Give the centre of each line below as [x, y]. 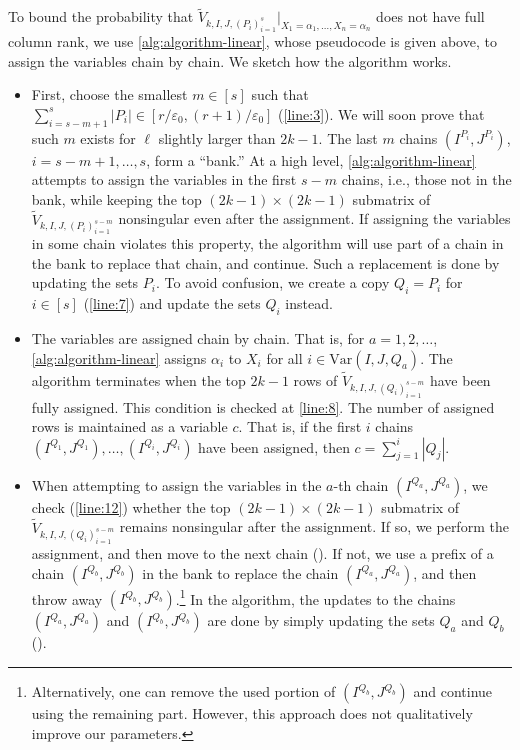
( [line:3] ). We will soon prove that [381, 113]
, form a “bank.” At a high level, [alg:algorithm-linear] [311, 159]
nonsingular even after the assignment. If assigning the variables [314, 218]
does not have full [430, 16]
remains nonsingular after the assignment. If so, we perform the [314, 526]
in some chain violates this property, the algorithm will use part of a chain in [267, 243]
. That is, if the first [300, 426]
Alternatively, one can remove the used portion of [183, 691]
